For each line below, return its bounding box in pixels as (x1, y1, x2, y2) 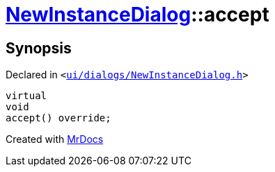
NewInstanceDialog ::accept (6, 3, 269, 26)
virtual (6, 90, 47, 102)
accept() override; (6, 112, 111, 124)
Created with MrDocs (6, 133, 104, 146)
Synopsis (6, 39, 72, 57)
